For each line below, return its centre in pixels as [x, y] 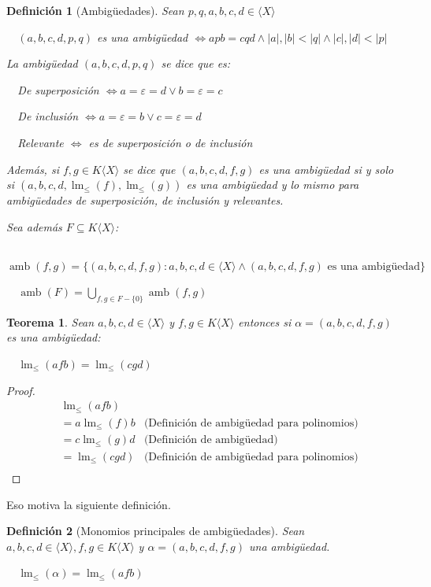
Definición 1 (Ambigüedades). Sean [95, 10]
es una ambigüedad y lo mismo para [273, 185]
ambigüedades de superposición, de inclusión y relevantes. [145, 200]
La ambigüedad [42, 63]
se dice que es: [196, 63]
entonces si [265, 321]
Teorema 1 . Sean [50, 321]
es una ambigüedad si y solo [326, 169]
